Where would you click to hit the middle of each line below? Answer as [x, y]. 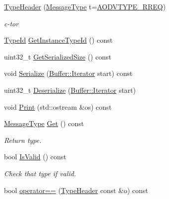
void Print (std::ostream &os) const [58, 106]
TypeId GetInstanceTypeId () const [58, 40]
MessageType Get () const [44, 123]
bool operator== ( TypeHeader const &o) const [76, 190]
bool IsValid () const [35, 157]
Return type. [23, 140]
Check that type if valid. [40, 173]
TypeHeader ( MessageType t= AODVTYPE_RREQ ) [85, 6]
